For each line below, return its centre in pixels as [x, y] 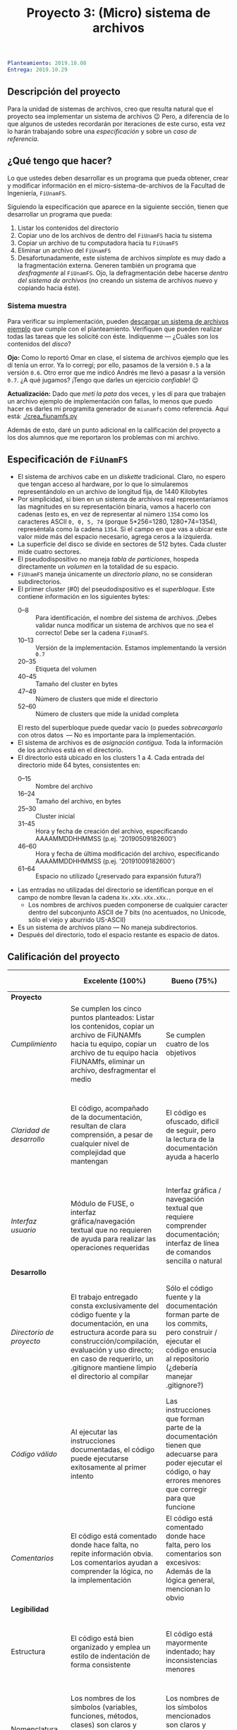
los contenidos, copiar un [112, 1027]
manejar [179, 1377]
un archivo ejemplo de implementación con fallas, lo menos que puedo [110, 401]
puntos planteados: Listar [113, 1017]
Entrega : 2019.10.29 [38, 70]
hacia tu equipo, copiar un [114, 1044]
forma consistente [101, 1665]
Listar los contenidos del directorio [68, 228]
